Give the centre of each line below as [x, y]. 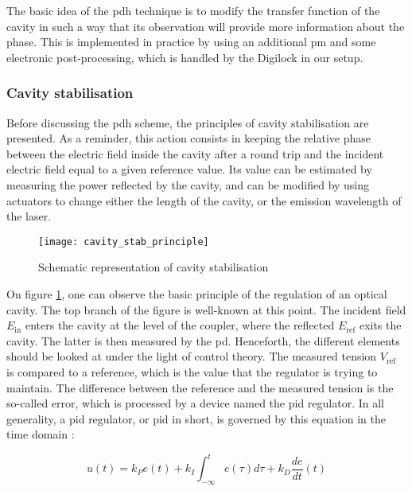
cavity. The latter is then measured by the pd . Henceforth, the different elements [203, 340]
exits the [380, 325]
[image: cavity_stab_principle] [124, 242]
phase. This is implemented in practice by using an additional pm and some [191, 42]
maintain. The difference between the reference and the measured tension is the [200, 387]
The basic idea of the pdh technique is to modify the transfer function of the [193, 10]
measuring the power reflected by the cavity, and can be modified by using [188, 184]
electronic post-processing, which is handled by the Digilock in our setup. [185, 57]
